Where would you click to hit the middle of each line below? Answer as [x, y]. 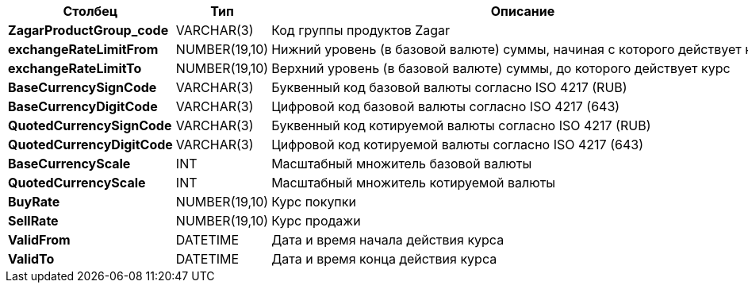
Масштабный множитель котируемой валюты [414, 183]
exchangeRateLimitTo [75, 68]
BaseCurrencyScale [69, 164]
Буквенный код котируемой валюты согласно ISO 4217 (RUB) [461, 125]
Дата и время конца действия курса [384, 259]
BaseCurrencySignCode [82, 87]
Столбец [90, 11]
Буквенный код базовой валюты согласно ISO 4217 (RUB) [449, 87]
